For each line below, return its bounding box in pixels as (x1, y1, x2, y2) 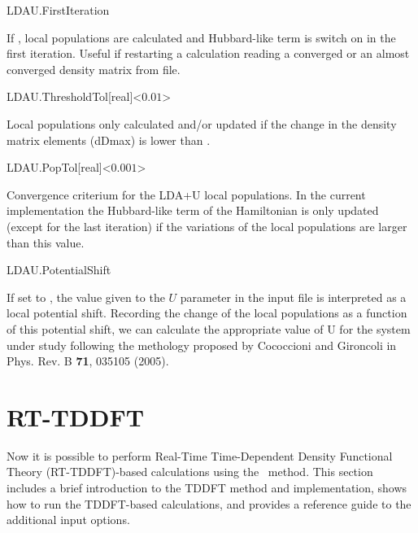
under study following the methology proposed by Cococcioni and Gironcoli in (7, 336, 397, 353)
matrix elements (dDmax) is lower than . (7, 131, 211, 148)
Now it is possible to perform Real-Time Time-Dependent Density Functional (7, 447, 393, 464)
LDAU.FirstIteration (7, 2, 110, 18)
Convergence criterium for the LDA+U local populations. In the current (7, 186, 366, 203)
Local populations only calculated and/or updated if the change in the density (7, 115, 397, 132)
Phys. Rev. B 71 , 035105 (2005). (7, 352, 169, 369)
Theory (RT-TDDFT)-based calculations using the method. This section (7, 463, 373, 480)
